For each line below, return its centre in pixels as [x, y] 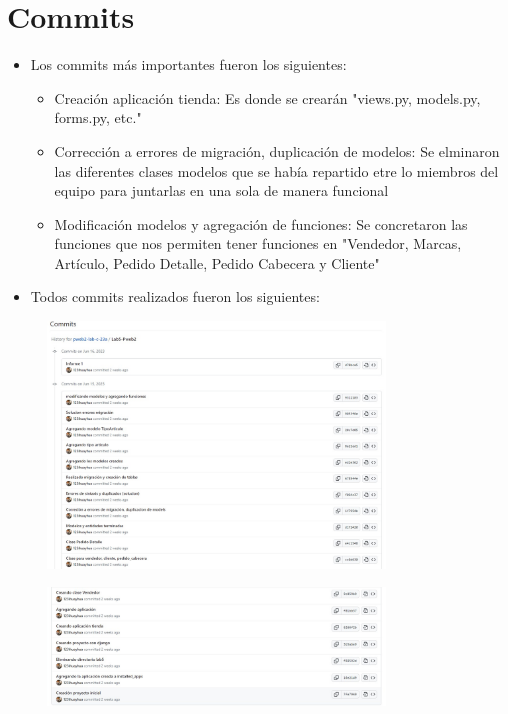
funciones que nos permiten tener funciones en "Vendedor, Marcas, [258, 243]
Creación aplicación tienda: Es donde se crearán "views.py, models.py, [267, 97]
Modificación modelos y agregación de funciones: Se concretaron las [261, 223]
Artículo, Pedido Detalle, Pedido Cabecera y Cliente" [217, 262]
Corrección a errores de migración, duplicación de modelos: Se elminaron [277, 150]
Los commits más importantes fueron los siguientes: [188, 64]
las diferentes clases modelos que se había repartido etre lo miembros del [276, 170]
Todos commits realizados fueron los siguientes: [175, 296]
